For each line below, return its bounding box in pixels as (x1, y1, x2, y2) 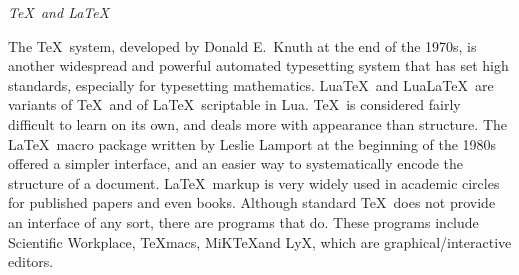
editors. (8, 251, 54, 272)
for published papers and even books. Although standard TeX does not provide (8, 192, 496, 213)
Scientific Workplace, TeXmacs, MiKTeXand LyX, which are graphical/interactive (8, 231, 512, 252)
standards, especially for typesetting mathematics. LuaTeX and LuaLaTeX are (8, 74, 494, 95)
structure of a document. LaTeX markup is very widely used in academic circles (8, 172, 500, 193)
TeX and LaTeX (8, 2, 110, 22)
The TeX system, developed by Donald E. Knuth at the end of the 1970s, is (8, 35, 477, 56)
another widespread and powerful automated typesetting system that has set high (8, 55, 509, 76)
